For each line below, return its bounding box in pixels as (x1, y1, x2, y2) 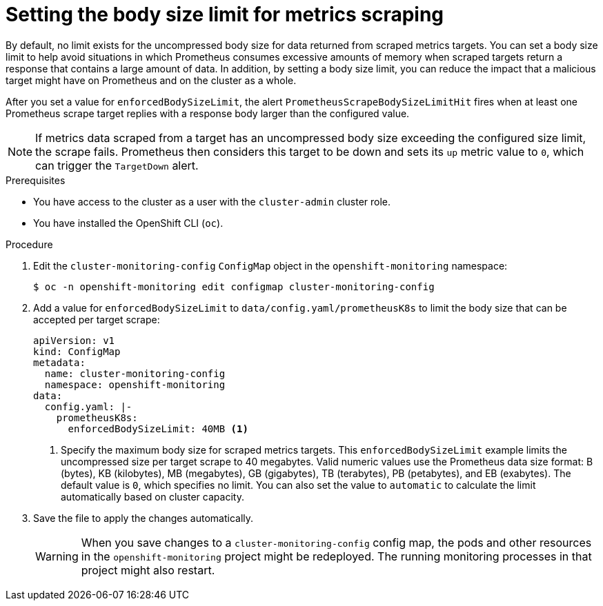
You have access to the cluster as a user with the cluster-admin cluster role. (33, 195, 391, 208)
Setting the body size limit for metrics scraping (6, 3, 444, 26)
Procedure (6, 238, 53, 250)
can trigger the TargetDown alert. (35, 158, 199, 172)
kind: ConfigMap (33, 345, 121, 357)
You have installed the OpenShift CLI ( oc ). (33, 216, 224, 229)
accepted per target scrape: (33, 313, 160, 325)
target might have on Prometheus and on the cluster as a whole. (6, 74, 297, 86)
